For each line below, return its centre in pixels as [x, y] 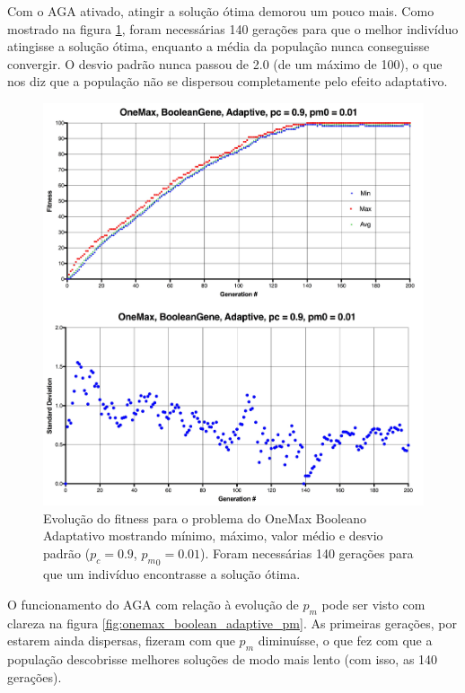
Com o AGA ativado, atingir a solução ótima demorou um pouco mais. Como [221, 11]
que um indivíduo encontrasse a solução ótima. [172, 574]
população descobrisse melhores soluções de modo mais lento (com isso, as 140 [223, 659]
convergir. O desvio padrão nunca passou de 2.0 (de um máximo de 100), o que [225, 63]
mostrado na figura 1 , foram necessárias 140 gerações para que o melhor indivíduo [233, 28]
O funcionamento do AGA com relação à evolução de [153, 604]
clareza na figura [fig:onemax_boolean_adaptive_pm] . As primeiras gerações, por [232, 623]
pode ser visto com [373, 604]
